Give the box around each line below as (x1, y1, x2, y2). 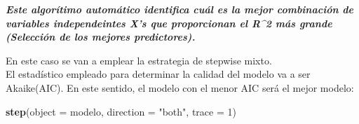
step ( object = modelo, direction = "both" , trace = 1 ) (6, 104, 236, 118)
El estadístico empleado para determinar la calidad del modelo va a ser (6, 67, 311, 81)
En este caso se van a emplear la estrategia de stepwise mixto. (6, 53, 272, 67)
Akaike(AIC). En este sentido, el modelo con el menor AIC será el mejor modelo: (6, 80, 354, 95)
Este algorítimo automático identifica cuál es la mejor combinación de (6, 2, 354, 16)
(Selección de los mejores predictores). (6, 29, 196, 44)
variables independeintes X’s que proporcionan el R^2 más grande (6, 15, 332, 30)
